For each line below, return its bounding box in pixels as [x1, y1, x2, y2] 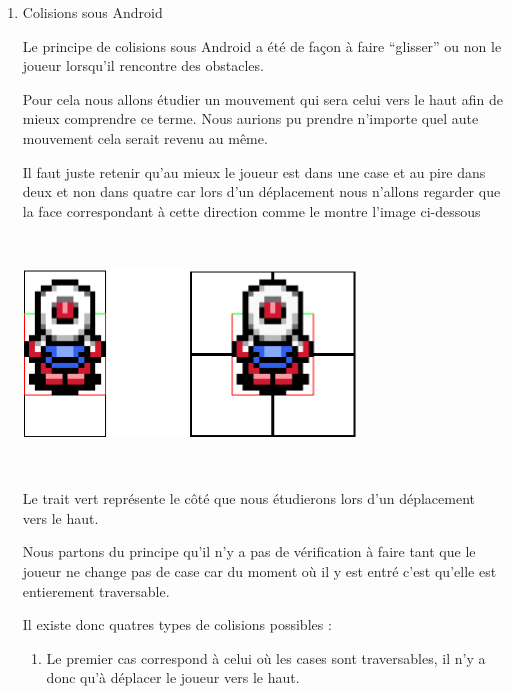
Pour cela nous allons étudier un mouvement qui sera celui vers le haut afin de [22, 88, 503, 109]
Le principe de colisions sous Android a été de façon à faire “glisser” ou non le [22, 35, 502, 56]
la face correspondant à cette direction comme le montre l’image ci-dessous [22, 200, 481, 221]
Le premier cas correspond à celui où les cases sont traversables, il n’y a [46, 647, 486, 668]
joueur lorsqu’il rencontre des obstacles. [22, 55, 264, 76]
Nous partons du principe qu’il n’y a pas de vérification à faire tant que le [22, 541, 476, 562]
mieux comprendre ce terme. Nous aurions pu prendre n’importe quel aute [22, 108, 479, 129]
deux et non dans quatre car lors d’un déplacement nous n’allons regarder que [22, 181, 501, 202]
